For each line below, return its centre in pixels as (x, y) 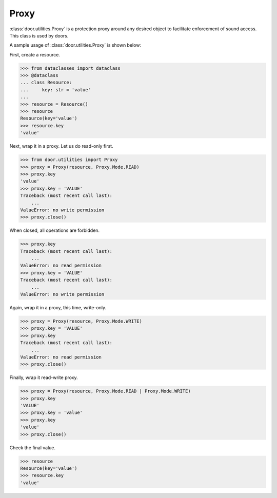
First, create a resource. (35, 54)
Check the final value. (33, 447)
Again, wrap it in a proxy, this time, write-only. (58, 307)
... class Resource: (46, 83)
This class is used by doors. (39, 35)
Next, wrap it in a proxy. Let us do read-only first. (61, 146)
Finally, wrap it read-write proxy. (44, 377)
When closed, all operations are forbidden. (55, 230)
